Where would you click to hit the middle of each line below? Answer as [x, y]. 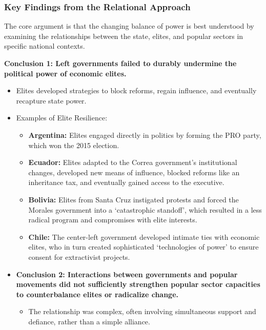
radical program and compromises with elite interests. [113, 220]
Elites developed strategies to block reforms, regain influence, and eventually [136, 90]
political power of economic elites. [65, 73]
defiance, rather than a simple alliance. [89, 321]
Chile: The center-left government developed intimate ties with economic [144, 236]
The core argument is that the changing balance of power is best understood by [129, 26]
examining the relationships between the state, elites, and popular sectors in [124, 36]
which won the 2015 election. [74, 145]
